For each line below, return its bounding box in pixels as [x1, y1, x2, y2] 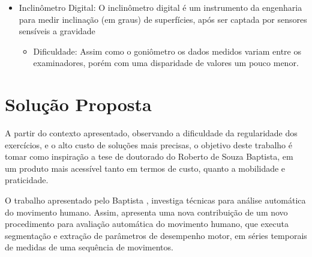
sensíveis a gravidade [19, 25, 95, 37]
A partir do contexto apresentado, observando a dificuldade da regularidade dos [5, 127, 298, 139]
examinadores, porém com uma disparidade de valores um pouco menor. [33, 56, 299, 69]
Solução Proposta [5, 92, 152, 116]
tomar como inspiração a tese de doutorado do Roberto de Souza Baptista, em [5, 150, 293, 163]
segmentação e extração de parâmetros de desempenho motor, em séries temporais [5, 229, 307, 241]
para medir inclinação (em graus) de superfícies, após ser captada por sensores [19, 13, 307, 25]
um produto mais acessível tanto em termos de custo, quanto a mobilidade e [5, 162, 286, 174]
